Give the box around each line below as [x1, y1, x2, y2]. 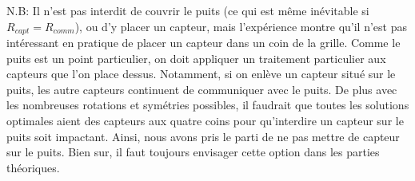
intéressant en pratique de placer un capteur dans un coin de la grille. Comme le [6, 34, 401, 51]
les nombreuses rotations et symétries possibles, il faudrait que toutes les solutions [6, 96, 409, 113]
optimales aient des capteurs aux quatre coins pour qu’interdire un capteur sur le [6, 112, 404, 129]
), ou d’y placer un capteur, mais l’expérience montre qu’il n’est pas [74, 18, 407, 34]
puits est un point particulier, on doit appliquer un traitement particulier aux [6, 49, 386, 66]
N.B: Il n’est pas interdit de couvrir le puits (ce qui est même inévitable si [6, 2, 369, 18]
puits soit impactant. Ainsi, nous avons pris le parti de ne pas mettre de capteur [6, 128, 400, 144]
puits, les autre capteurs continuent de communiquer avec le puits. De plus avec [6, 81, 397, 97]
